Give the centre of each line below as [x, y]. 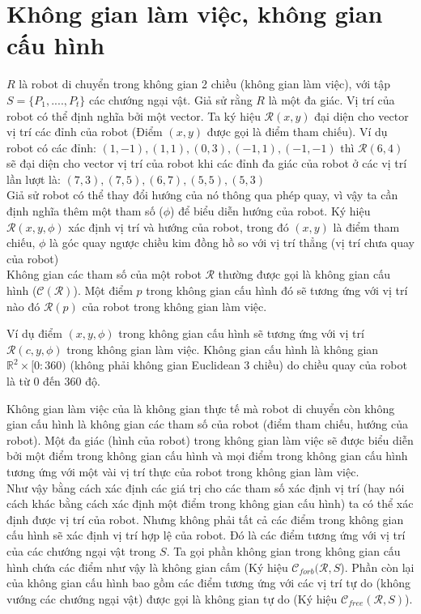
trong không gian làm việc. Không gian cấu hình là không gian [223, 349]
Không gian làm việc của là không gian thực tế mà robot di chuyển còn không [201, 408]
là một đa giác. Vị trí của [332, 99]
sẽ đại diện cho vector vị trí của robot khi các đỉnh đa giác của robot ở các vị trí [207, 163]
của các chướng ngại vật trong [81, 550]
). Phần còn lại [377, 567]
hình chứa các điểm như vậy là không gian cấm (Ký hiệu [147, 567]
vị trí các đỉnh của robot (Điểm [85, 132]
